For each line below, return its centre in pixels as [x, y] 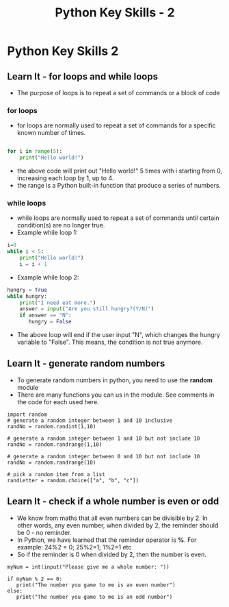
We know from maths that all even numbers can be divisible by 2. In [112, 518]
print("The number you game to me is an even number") [96, 585]
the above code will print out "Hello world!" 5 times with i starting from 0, [120, 171]
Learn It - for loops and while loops [83, 76]
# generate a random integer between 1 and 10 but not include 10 [104, 438]
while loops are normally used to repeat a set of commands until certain [118, 218]
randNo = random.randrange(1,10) [55, 444]
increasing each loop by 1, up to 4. [65, 178]
